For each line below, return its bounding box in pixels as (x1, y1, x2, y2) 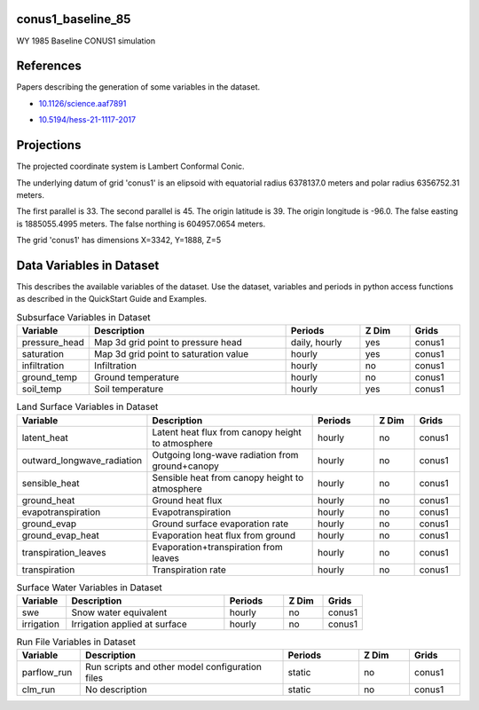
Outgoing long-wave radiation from (152, 448, 299, 461)
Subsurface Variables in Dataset (16, 311, 151, 323)
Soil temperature (94, 383, 164, 395)
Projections (16, 138, 82, 153)
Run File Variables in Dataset (16, 635, 137, 648)
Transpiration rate (152, 564, 226, 576)
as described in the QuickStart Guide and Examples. (16, 294, 208, 304)
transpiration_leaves (21, 546, 106, 558)
